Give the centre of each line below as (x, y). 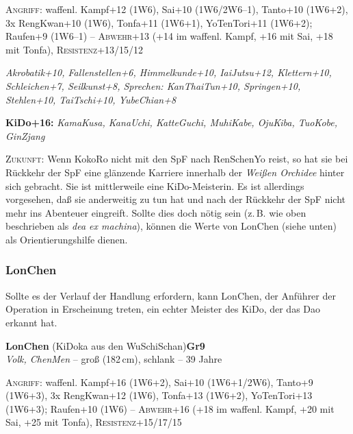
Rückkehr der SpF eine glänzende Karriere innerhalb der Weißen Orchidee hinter (175, 172)
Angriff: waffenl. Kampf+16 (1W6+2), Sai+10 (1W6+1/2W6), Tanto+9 (159, 382)
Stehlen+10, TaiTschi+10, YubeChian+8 (91, 99)
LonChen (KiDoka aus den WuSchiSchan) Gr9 (105, 345)
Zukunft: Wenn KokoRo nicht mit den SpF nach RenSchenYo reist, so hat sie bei (177, 159)
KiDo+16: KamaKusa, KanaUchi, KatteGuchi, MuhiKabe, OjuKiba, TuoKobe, (172, 122)
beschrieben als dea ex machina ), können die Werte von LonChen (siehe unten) (171, 226)
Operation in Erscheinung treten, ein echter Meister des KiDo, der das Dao (163, 309)
